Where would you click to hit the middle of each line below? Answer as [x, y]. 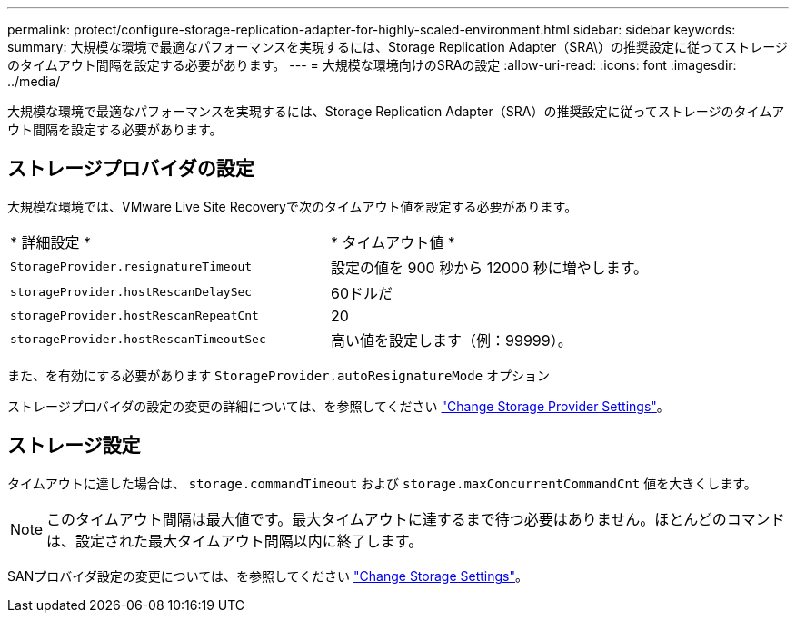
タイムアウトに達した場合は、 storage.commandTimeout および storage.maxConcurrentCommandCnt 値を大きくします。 [382, 483]
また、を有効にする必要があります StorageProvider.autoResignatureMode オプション [279, 375]
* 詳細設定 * [51, 242]
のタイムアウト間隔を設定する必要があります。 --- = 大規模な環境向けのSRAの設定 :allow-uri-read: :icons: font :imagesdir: [372, 65]
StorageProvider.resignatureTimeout [131, 267]
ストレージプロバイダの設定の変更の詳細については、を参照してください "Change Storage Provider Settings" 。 [338, 406]
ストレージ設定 [74, 446]
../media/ [34, 81]
